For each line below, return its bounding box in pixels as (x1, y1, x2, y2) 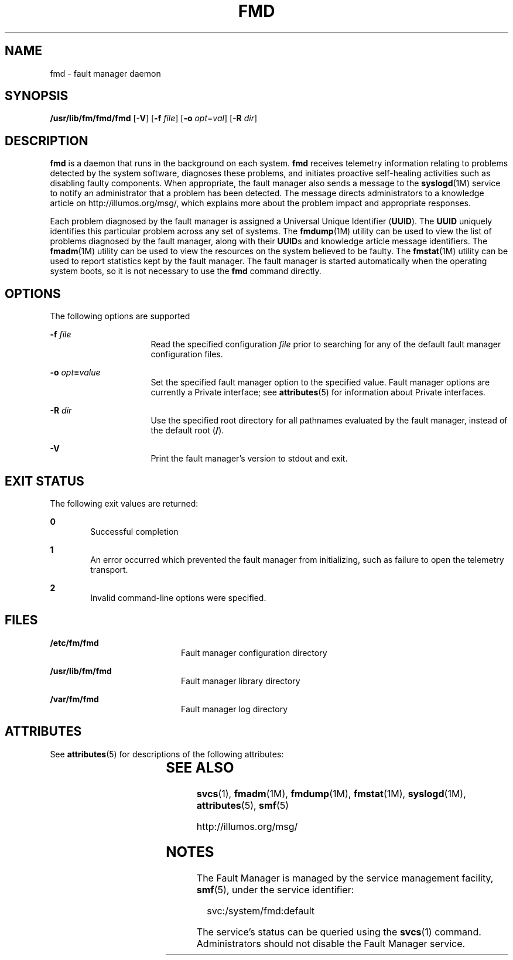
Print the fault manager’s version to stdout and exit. (151, 453, 348, 464)
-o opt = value (50, 367, 101, 378)
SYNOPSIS (5, 88, 69, 104)
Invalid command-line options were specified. (90, 592, 266, 603)
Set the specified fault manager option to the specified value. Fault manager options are (151, 377, 490, 388)
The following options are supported (50, 311, 190, 322)
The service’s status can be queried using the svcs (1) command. (196, 926, 481, 938)
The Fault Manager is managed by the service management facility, (196, 872, 494, 884)
